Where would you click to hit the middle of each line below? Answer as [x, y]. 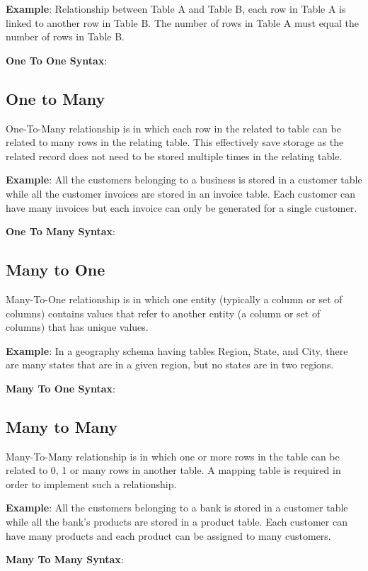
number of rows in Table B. [65, 36]
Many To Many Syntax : [65, 559]
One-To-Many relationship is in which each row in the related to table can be [173, 128]
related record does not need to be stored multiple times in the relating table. [174, 156]
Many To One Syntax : [61, 388]
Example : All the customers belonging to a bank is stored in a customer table [177, 508]
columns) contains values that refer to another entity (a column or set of [163, 313]
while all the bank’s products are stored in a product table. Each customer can [177, 522]
